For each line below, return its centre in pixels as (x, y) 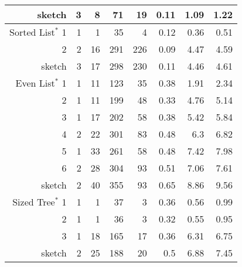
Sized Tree (34, 202)
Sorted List (32, 32)
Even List (35, 83)
